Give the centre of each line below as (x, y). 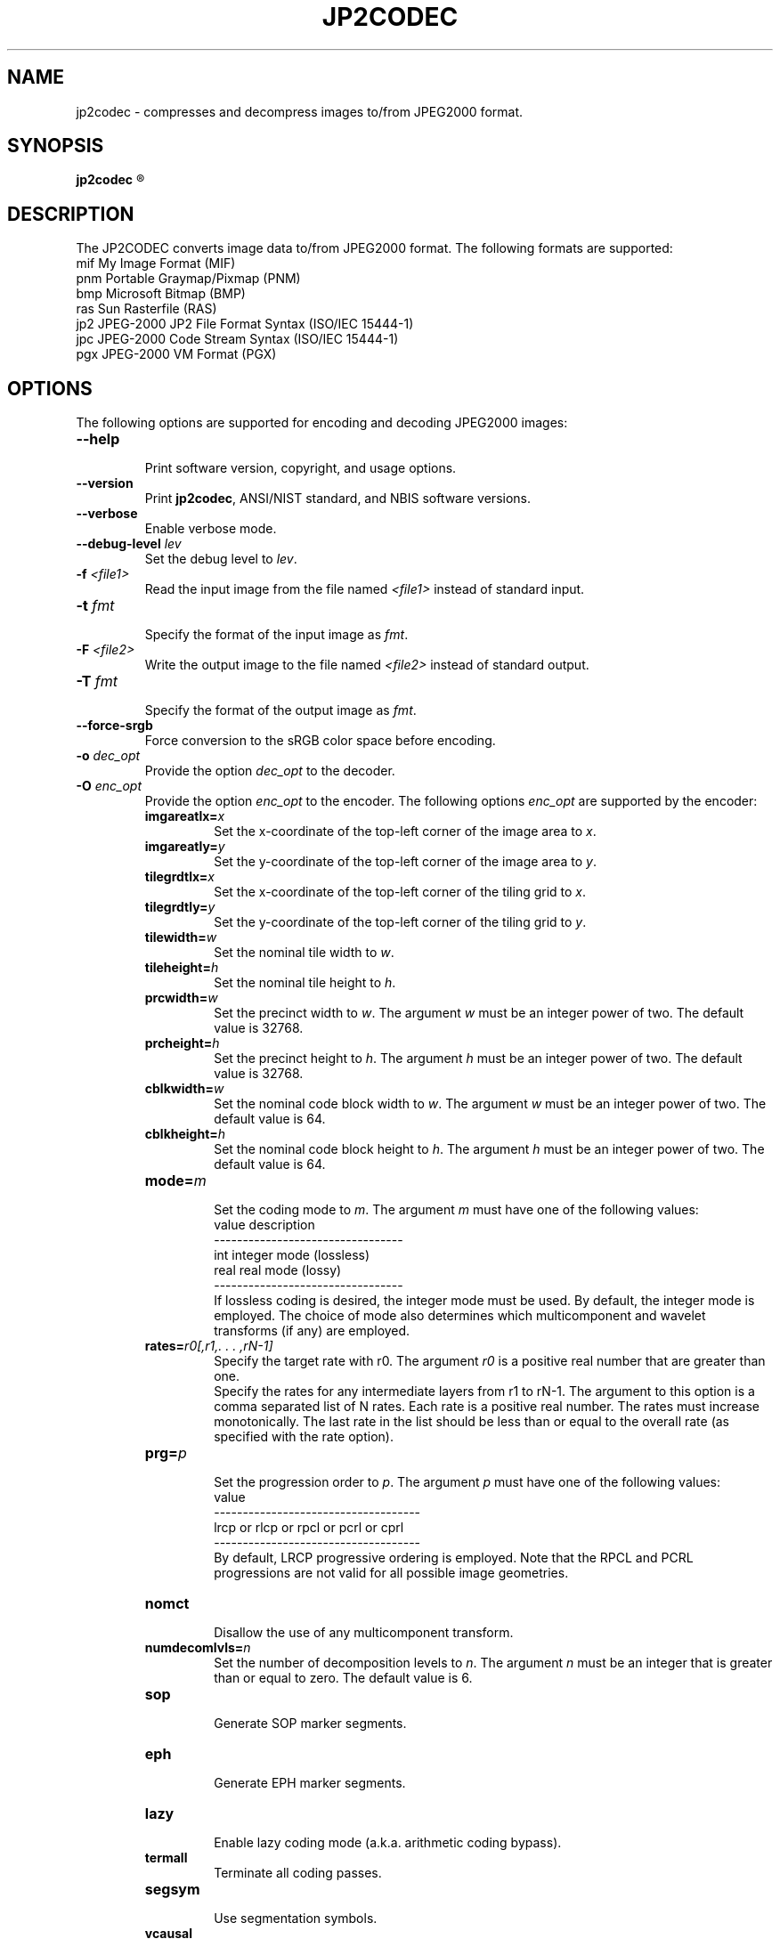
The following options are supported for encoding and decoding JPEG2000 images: (322, 423)
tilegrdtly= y (180, 907)
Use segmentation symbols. (296, 1919)
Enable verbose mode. (211, 529)
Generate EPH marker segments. (310, 1783)
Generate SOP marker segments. (310, 1724)
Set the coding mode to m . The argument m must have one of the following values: (456, 1210)
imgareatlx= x (185, 816)
